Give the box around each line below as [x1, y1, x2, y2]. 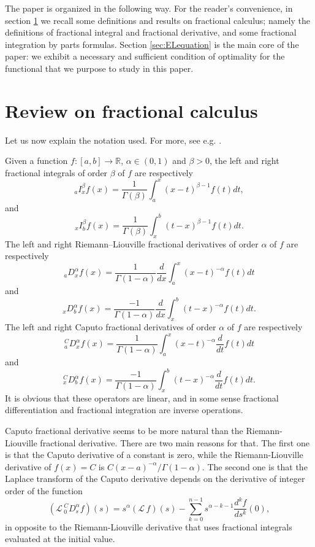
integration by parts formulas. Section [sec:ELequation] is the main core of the [5, 37, 299, 50]
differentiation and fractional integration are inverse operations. [5, 403, 243, 416]
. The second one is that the [202, 460, 308, 473]
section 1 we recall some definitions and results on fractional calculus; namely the [5, 14, 310, 26]
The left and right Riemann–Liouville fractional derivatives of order [5, 237, 259, 250]
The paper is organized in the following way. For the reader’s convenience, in [5, 2, 293, 14]
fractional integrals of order [5, 166, 108, 179]
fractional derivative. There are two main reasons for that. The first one [40, 436, 309, 449]
